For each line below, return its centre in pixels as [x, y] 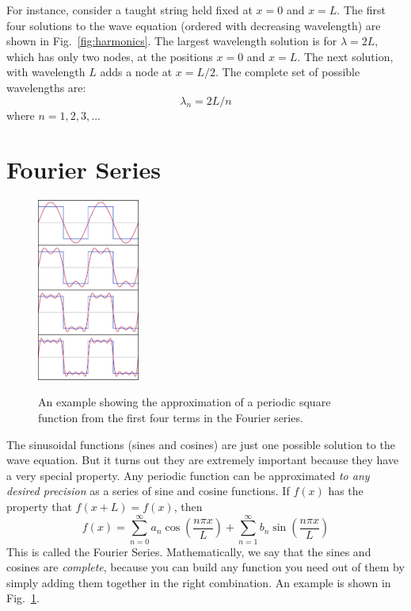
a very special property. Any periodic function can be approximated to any [188, 475]
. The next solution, [345, 56]
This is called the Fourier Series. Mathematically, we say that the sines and [189, 551]
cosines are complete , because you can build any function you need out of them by [205, 567]
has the [346, 491]
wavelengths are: [46, 87]
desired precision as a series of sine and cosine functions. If [148, 491]
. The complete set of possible [288, 72]
